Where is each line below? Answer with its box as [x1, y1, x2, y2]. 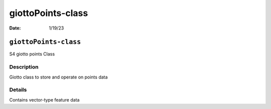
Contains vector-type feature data [9, 96, 80, 102]
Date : [9, 25, 21, 31]
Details [9, 86, 27, 93]
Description [9, 63, 39, 70]
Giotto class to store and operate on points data [9, 74, 108, 80]
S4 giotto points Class [9, 51, 55, 57]
